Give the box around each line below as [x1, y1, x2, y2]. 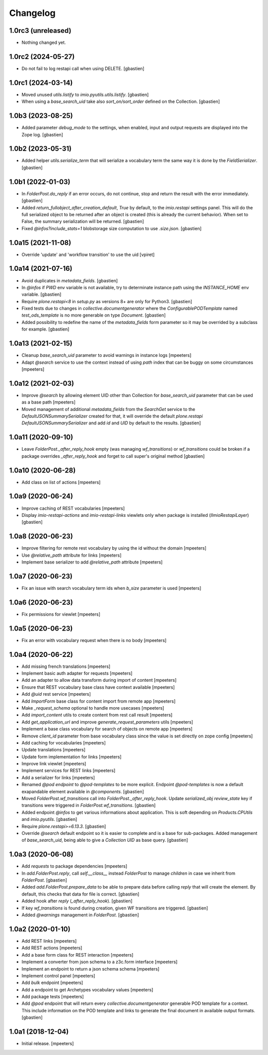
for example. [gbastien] [21, 326, 69, 332]
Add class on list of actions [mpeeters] [21, 479, 101, 485]
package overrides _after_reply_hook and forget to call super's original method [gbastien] [21, 453, 205, 459]
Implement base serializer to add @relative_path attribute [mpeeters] [21, 559, 163, 565]
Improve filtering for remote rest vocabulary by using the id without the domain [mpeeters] [21, 545, 207, 551]
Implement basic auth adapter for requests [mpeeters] [21, 670, 133, 676]
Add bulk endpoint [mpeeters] [21, 979, 83, 986]
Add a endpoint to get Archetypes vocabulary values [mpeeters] [21, 986, 153, 992]
